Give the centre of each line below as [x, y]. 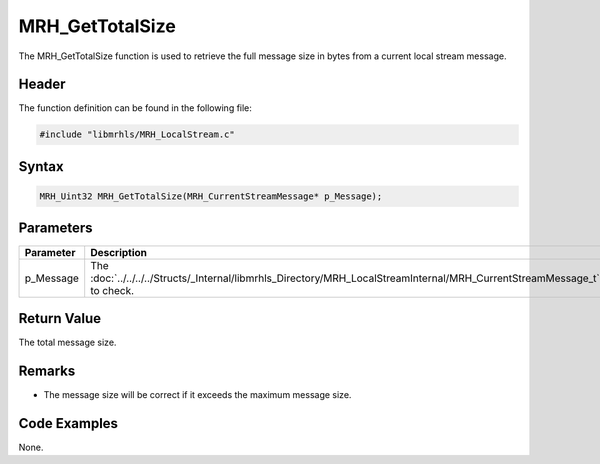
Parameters [55, 228]
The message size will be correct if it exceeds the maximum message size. [197, 394]
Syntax [41, 166]
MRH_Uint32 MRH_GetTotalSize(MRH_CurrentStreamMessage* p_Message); [211, 196]
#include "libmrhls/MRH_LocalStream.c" [137, 134]
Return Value [60, 318]
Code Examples [68, 423]
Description [119, 252]
